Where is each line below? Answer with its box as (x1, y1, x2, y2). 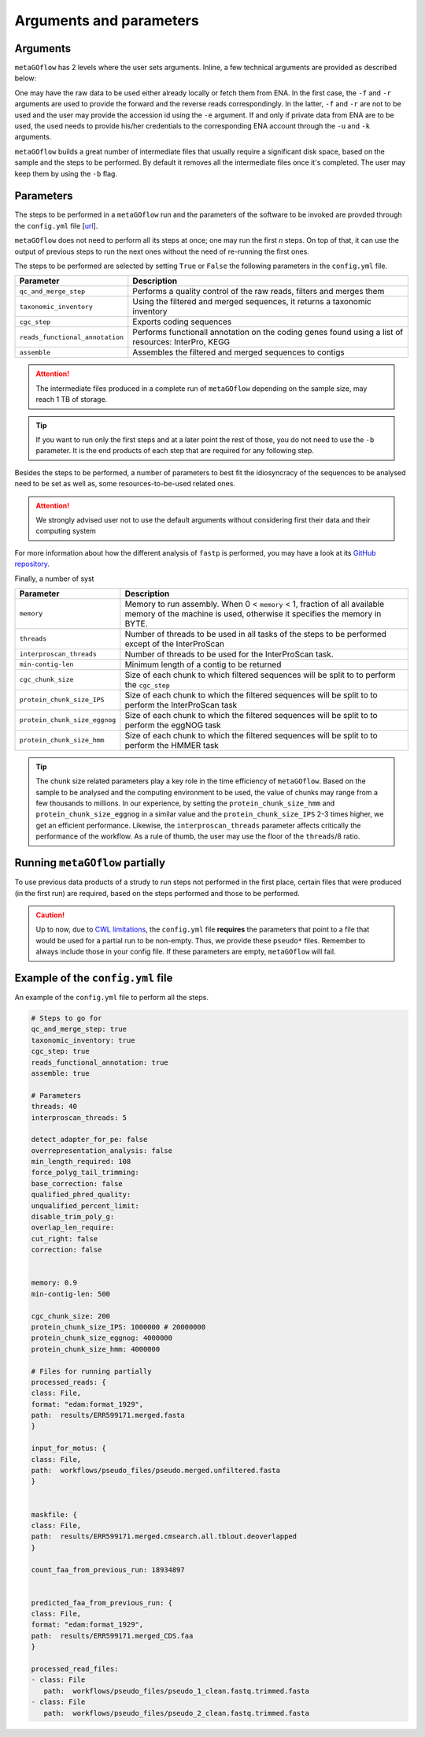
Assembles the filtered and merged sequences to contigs (132, 347, 346, 358)
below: (14, 73, 37, 83)
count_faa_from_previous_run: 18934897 (31, 1565, 185, 1574)
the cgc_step (124, 679, 171, 690)
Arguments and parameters (14, 12, 200, 29)
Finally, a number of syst (14, 574, 94, 583)
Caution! (35, 910, 65, 920)
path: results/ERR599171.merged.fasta (31, 1411, 185, 1420)
